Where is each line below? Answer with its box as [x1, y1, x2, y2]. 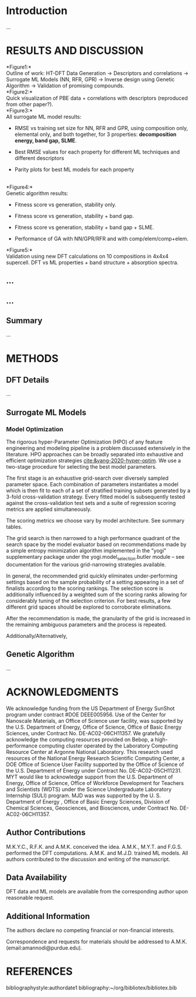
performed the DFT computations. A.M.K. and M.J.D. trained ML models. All [6, 849, 188, 856]
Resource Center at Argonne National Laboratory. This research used [6, 748, 173, 755]
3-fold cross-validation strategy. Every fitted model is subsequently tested [6, 493, 185, 500]
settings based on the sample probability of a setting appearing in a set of [6, 578, 184, 585]
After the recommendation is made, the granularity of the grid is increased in [6, 614, 191, 622]
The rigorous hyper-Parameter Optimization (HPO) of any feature [6, 438, 163, 446]
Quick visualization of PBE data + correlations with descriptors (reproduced [6, 94, 188, 101]
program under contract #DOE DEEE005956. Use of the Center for [6, 711, 167, 718]
